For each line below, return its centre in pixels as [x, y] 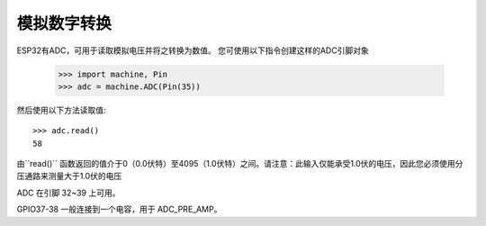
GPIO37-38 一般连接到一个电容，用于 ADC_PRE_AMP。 [119, 209]
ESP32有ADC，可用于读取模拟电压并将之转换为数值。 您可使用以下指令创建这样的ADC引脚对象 [193, 50]
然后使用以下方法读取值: [62, 110]
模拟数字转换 [64, 23]
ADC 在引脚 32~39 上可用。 [68, 193]
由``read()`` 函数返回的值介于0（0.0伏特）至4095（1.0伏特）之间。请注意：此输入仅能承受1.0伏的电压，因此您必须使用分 [240, 164]
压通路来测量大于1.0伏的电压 [69, 176]
